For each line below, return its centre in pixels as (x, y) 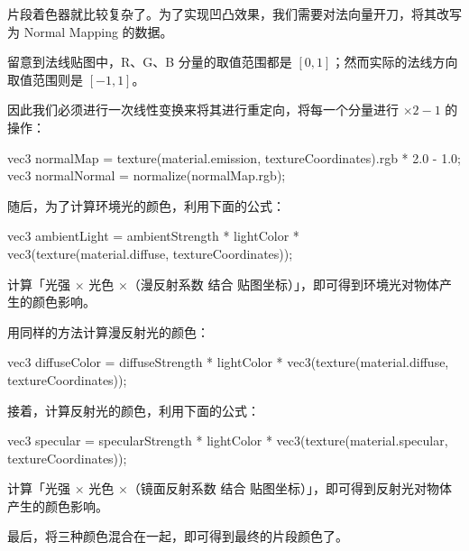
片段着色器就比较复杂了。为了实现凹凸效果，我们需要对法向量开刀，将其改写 (234, 14)
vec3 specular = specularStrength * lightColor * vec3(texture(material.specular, (228, 441)
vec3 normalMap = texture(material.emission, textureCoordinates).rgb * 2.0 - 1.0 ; (234, 157)
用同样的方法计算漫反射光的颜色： (108, 331)
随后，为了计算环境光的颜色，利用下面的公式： (146, 205)
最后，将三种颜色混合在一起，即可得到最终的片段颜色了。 (178, 536)
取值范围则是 (45, 79)
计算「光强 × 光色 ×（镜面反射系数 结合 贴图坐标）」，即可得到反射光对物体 (230, 488)
